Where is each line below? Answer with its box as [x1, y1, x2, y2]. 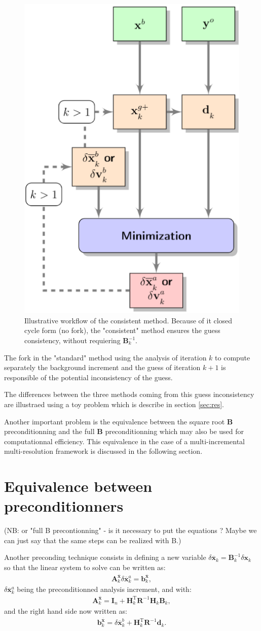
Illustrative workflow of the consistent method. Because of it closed [24, 315, 233, 325]
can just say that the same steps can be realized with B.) [4, 535, 181, 545]
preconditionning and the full [4, 426, 95, 437]
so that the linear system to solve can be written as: [4, 562, 166, 573]
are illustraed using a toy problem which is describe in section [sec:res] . [4, 399, 224, 409]
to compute [215, 352, 250, 362]
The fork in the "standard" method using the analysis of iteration [4, 352, 207, 362]
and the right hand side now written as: [4, 606, 127, 616]
